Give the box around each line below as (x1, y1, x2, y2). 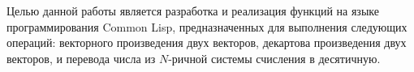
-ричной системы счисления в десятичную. (168, 49, 381, 66)
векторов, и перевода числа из (6, 49, 156, 66)
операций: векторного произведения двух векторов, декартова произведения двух (6, 34, 407, 51)
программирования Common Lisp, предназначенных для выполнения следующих (6, 18, 408, 35)
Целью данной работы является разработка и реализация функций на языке (6, 2, 379, 19)
